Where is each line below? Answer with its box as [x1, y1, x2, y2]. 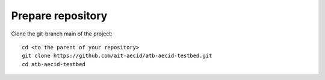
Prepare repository [11, 9, 108, 22]
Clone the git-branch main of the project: [11, 30, 113, 37]
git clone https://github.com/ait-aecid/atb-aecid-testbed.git [22, 52, 212, 60]
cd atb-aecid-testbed [22, 61, 85, 67]
